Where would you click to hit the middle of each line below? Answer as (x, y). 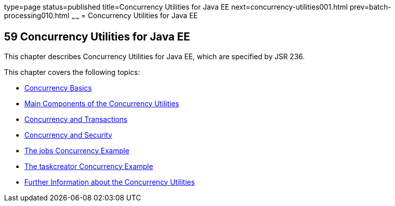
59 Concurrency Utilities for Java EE (97, 37)
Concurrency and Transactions (76, 119)
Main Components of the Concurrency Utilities (102, 103)
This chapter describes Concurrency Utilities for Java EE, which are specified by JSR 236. (154, 56)
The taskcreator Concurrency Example (89, 166)
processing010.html (37, 15)
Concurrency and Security (68, 135)
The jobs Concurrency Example (77, 150)
